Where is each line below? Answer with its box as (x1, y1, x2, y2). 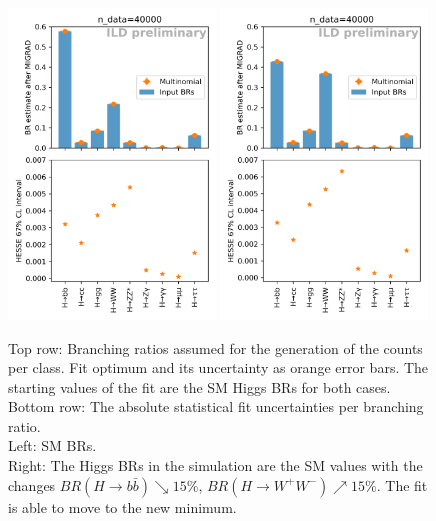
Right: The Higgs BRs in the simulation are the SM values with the (8, 455, 423, 476)
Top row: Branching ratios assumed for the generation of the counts (8, 337, 423, 358)
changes (8, 474, 56, 495)
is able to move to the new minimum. (8, 496, 237, 517)
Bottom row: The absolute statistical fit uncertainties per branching (8, 396, 424, 417)
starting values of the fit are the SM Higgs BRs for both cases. (8, 376, 391, 397)
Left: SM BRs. (8, 435, 97, 456)
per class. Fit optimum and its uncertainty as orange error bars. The (8, 357, 429, 378)
